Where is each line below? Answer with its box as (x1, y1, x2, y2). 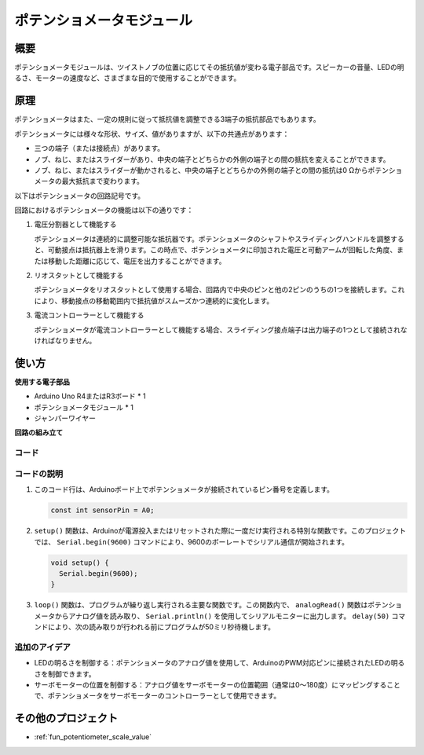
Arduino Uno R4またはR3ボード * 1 (34, 391, 146, 401)
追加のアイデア (14, 641, 71, 652)
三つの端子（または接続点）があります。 (34, 144, 165, 153)
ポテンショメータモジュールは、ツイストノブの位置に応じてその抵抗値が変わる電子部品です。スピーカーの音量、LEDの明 (14, 63, 404, 72)
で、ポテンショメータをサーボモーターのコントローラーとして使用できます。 (34, 691, 281, 701)
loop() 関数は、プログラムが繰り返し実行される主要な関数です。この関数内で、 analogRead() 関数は (34, 600, 368, 610)
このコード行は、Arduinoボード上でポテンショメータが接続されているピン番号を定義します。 (34, 485, 334, 494)
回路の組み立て (14, 428, 63, 438)
